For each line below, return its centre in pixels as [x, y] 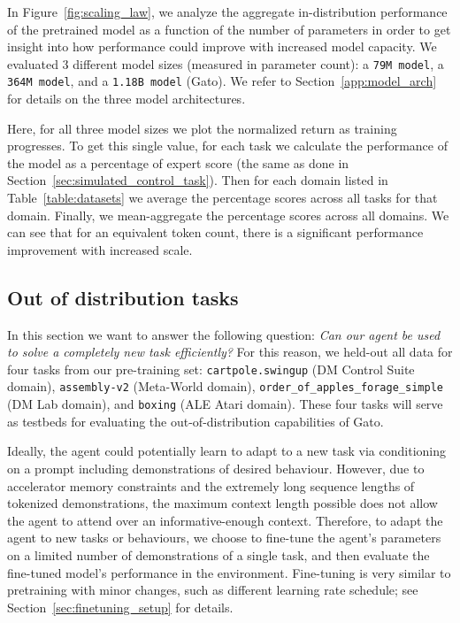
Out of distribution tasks [123, 297]
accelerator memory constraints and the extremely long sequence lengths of [211, 485]
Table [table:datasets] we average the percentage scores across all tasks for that [222, 198]
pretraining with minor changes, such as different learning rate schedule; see [213, 590]
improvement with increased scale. [100, 249]
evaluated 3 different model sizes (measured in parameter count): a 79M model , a [226, 63]
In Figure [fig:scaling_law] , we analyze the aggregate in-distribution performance [227, 12]
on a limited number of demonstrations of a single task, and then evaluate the [218, 554]
